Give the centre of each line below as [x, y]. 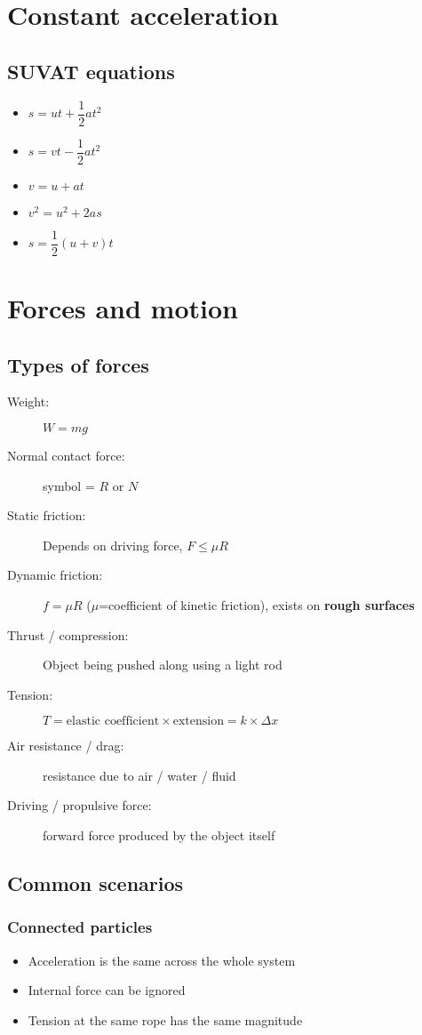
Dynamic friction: [55, 575]
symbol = [69, 485]
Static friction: [47, 515]
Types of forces [78, 364]
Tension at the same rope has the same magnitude [165, 1019]
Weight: [28, 401]
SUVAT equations [91, 71]
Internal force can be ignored [107, 990]
